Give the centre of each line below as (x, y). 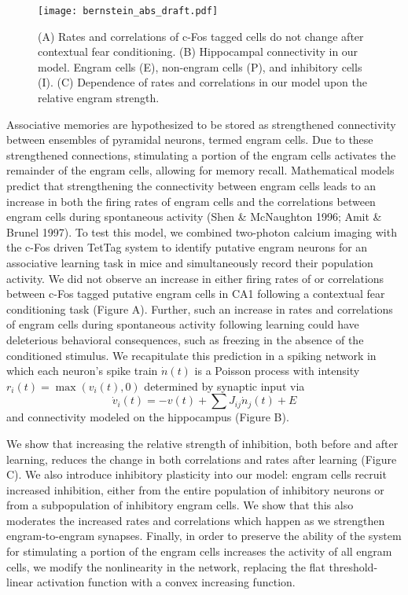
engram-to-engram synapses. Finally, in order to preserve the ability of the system (204, 536)
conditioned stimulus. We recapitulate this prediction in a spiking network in (191, 355)
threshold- (353, 566)
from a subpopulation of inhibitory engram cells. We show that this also (180, 505)
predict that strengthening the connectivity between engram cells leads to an (191, 185)
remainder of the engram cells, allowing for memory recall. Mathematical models (200, 170)
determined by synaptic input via (224, 386)
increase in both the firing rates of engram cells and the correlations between (191, 201)
